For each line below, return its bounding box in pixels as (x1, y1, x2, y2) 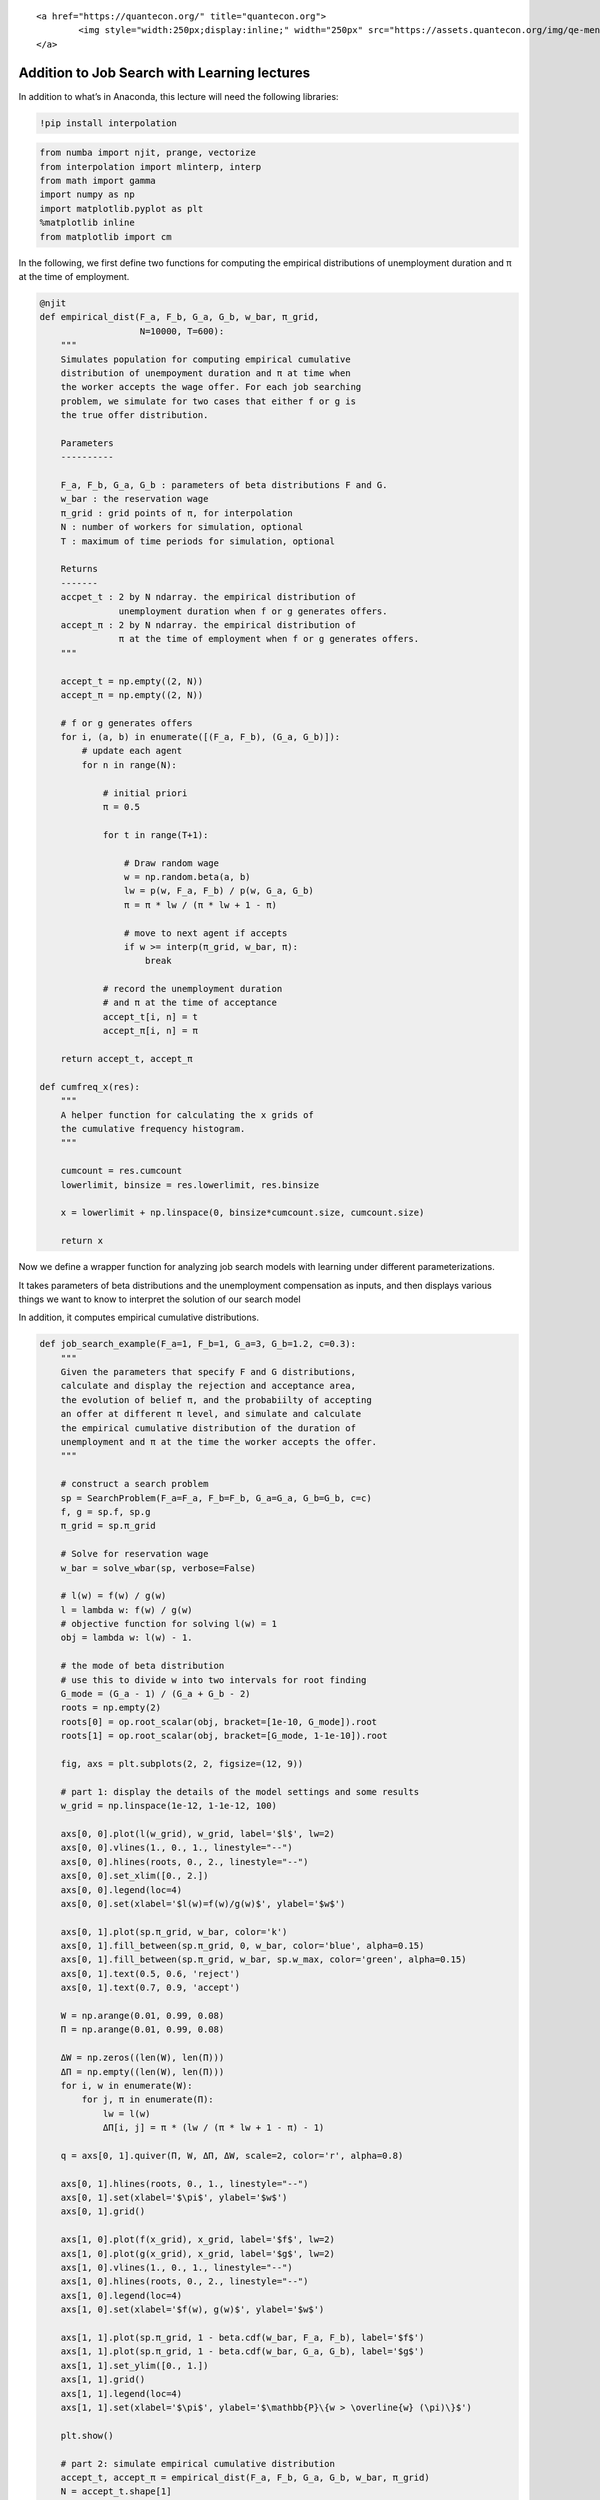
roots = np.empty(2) (60, 1702, 162, 1714)
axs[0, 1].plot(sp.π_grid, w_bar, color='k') (60, 1926, 288, 1937)
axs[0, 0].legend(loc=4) (60, 1884, 183, 1895)
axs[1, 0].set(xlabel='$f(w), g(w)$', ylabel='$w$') (60, 2304, 325, 2315)
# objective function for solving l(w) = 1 (60, 1618, 277, 1630)
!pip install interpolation (39, 117, 177, 129)
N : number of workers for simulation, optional (60, 521, 304, 533)
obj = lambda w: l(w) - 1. (60, 1632, 194, 1644)
